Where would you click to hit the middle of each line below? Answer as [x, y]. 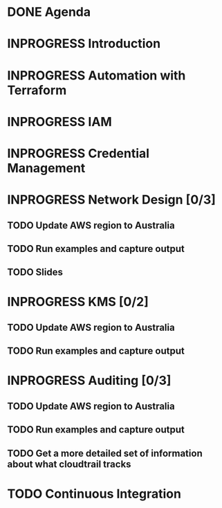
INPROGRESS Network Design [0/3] [112, 200]
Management [46, 168]
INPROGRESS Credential [78, 153]
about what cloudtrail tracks [69, 464]
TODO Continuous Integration [94, 494]
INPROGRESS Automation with [96, 75]
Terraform [37, 90]
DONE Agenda [49, 12]
